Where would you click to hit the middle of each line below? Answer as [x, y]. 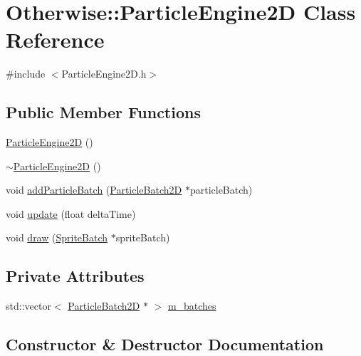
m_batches [192, 306]
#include [26, 74]
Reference [55, 40]
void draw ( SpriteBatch [57, 237]
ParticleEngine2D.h [104, 74]
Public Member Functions [103, 112]
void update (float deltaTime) [71, 213]
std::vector [28, 306]
